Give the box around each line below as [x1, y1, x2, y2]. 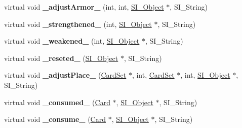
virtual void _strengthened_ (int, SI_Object [4, 18, 152, 29]
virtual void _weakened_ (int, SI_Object [4, 36, 140, 46]
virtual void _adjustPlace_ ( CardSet [4, 70, 127, 80]
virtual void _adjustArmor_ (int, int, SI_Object [4, 2, 164, 12]
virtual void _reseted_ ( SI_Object [4, 52, 118, 63]
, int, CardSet [132, 70, 175, 80]
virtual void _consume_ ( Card [4, 114, 106, 124]
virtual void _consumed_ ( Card [4, 97, 110, 107]
